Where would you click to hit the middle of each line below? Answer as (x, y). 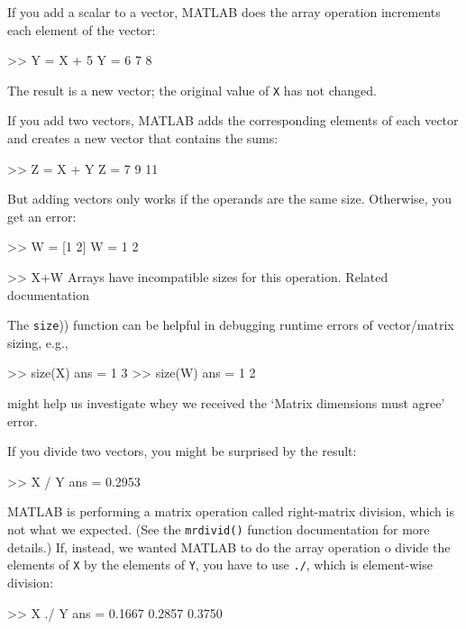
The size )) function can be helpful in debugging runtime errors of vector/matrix (231, 325)
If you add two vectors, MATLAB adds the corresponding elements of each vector (233, 120)
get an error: (42, 216)
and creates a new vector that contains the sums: (143, 138)
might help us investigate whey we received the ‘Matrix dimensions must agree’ (226, 403)
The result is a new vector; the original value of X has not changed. (192, 90)
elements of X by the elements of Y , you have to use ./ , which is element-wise (220, 565)
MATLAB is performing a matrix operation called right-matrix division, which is (231, 511)
